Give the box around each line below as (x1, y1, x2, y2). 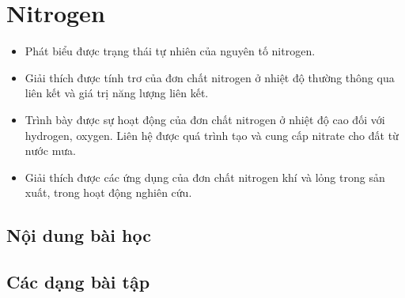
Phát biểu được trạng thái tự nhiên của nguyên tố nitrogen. (25, 43, 316, 59)
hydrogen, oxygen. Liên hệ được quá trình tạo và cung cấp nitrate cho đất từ (25, 126, 399, 143)
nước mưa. (25, 142, 76, 159)
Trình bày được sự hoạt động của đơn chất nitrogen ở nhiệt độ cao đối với (25, 111, 385, 127)
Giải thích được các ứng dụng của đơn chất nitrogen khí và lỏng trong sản (25, 168, 385, 185)
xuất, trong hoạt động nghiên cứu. (25, 184, 192, 201)
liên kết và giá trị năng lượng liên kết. (25, 85, 209, 101)
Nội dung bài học (6, 223, 151, 247)
